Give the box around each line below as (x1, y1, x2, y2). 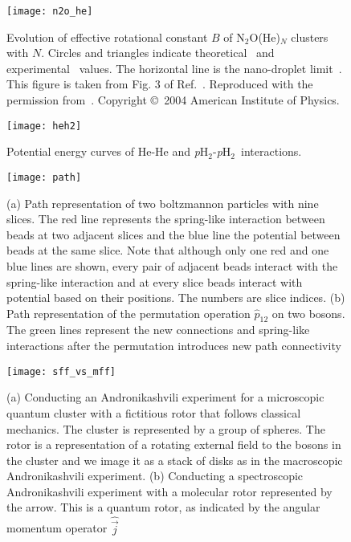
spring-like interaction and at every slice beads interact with (6, 273, 303, 290)
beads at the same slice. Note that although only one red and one (6, 242, 329, 259)
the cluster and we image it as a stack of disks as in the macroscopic (6, 451, 343, 468)
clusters (291, 28, 329, 45)
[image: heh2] (6, 120, 82, 132)
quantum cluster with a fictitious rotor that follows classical (6, 404, 301, 421)
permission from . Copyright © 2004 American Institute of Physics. (6, 92, 340, 108)
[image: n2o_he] (6, 6, 93, 17)
